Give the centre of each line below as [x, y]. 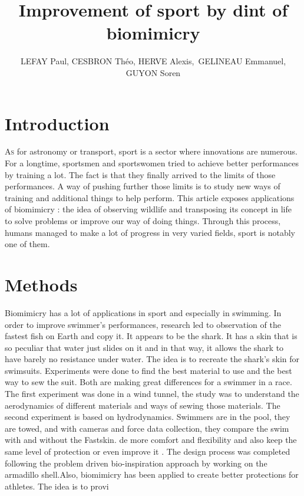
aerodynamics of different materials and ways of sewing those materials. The [143, 405]
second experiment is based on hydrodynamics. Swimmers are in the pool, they [148, 417]
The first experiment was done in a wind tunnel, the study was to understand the [152, 394]
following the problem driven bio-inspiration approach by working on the [136, 463]
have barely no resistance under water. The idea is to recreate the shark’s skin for [152, 359]
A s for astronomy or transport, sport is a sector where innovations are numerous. [151, 151]
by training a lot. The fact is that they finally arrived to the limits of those [140, 174]
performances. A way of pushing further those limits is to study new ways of [143, 186]
